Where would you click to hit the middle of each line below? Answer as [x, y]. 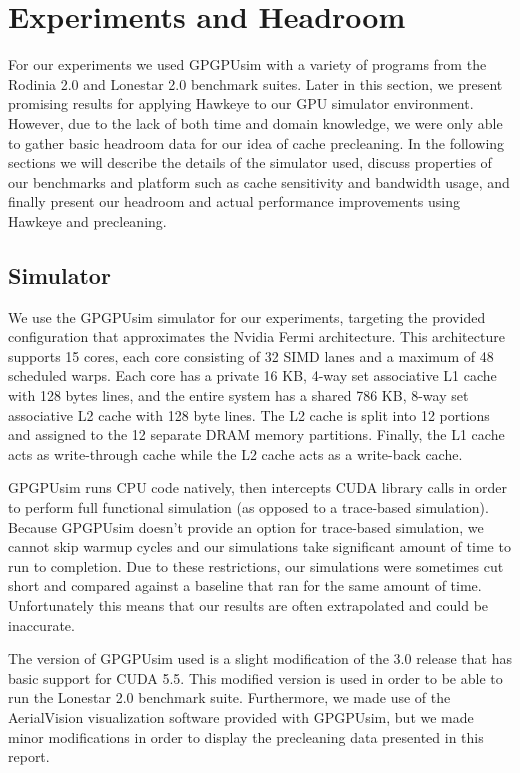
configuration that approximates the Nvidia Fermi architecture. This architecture [256, 336]
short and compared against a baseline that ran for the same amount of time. [245, 585]
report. [29, 756]
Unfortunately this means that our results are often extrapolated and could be [248, 604]
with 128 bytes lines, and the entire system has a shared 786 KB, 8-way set [238, 395]
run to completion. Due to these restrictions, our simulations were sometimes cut [256, 565]
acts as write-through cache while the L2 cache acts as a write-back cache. [235, 453]
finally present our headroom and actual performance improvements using [234, 201]
